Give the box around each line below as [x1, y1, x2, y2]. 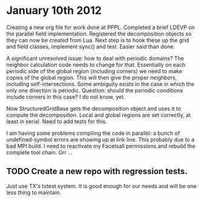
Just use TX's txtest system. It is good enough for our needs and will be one [6, 182, 197, 189]
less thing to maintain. [6, 189, 62, 196]
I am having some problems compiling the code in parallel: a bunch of [6, 129, 181, 137]
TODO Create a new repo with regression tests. [6, 166, 188, 177]
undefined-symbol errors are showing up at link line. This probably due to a [6, 135, 195, 143]
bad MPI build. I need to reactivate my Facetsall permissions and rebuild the [6, 142, 196, 149]
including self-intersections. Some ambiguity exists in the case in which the [6, 80, 195, 88]
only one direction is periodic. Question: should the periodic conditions [6, 86, 183, 94]
